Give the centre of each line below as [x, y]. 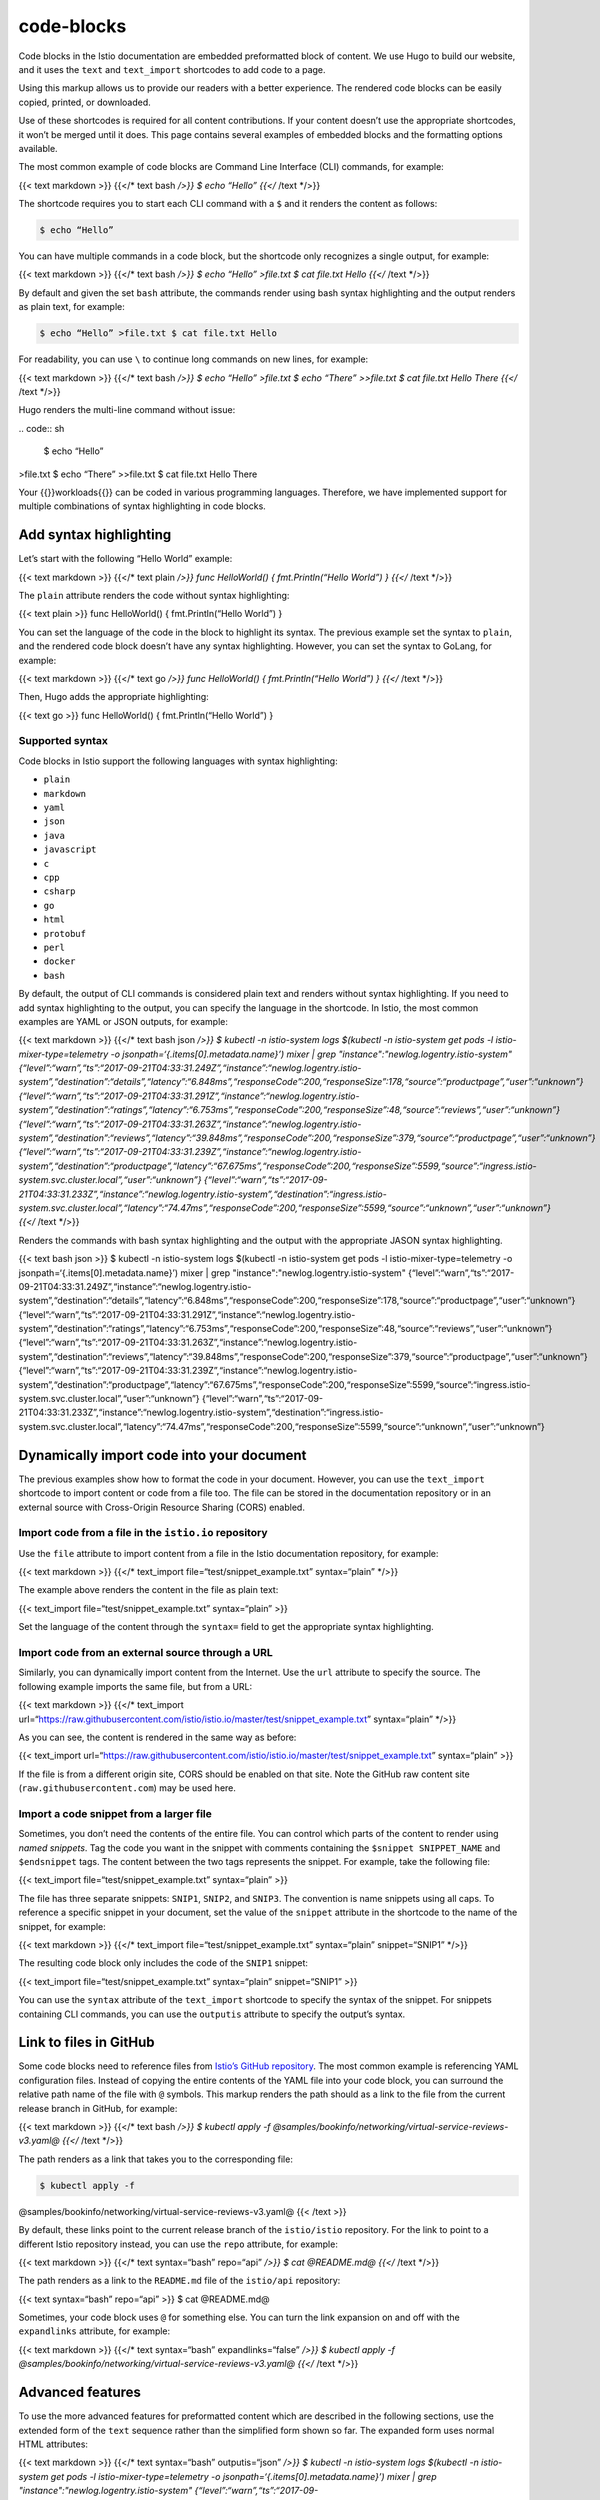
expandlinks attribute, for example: [94, 2331]
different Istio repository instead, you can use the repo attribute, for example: [178, 2244]
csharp [59, 891]
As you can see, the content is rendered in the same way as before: [157, 1737]
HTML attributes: [53, 2444]
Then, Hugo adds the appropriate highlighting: [113, 697]
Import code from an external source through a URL [146, 1652]
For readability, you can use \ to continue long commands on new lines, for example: [193, 359]
